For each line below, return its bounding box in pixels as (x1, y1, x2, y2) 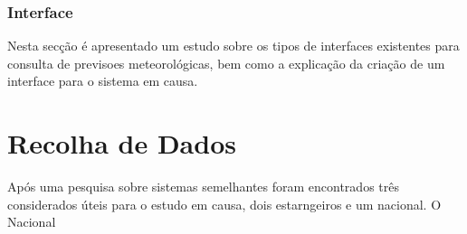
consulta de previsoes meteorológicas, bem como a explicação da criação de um (7, 53, 445, 72)
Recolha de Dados (7, 125, 236, 162)
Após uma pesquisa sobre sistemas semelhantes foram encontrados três (7, 177, 399, 196)
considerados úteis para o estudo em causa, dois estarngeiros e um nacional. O (7, 194, 442, 213)
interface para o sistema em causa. (7, 71, 198, 90)
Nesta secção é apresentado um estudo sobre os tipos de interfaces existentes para (7, 36, 460, 55)
